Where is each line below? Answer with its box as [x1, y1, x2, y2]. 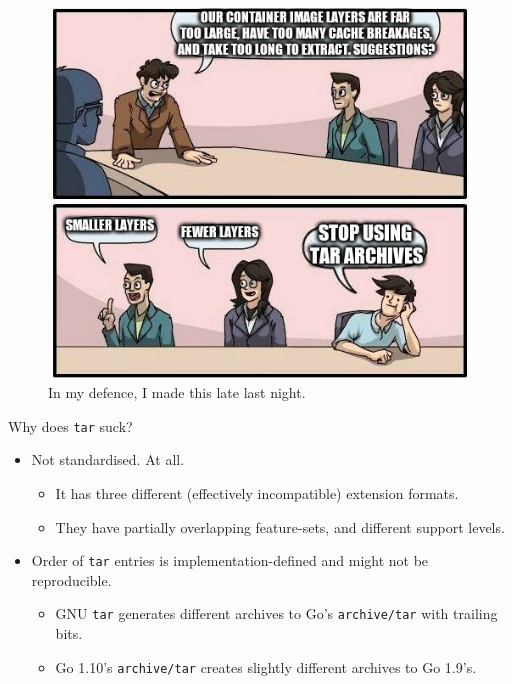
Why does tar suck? [8, 415, 133, 436]
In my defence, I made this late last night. [48, 382, 306, 403]
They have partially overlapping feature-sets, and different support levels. [55, 516, 505, 537]
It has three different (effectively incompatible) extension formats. [55, 483, 459, 503]
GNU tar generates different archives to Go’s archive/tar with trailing [55, 603, 498, 624]
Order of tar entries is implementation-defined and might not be [31, 550, 429, 571]
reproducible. [31, 569, 112, 590]
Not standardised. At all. [31, 449, 185, 470]
